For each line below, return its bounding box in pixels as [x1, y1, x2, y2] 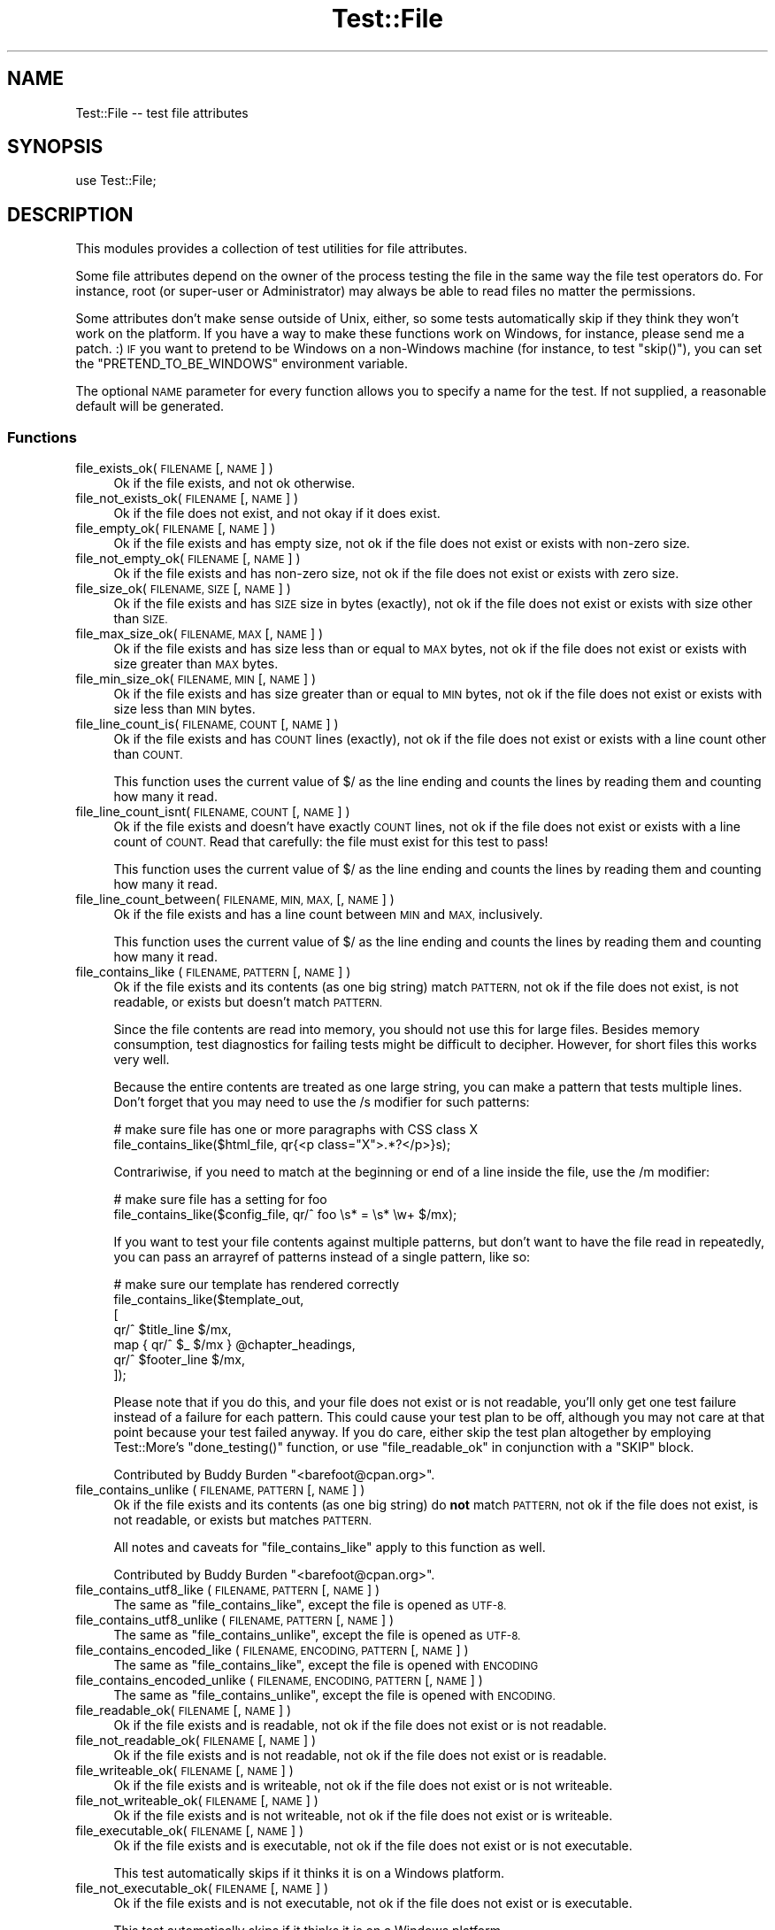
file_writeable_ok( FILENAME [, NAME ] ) [75, 1763, 294, 1779]
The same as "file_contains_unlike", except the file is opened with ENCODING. [113, 1687, 556, 1703]
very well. [113, 1052, 170, 1068]
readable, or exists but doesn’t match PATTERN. [113, 994, 383, 1010]
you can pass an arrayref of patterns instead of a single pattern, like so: [113, 1249, 531, 1265]
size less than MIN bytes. [113, 701, 256, 717]
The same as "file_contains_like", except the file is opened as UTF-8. [113, 1597, 507, 1613]
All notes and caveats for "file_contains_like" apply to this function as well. [113, 1540, 546, 1556]
